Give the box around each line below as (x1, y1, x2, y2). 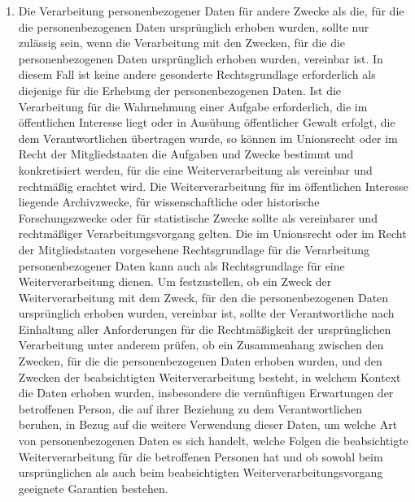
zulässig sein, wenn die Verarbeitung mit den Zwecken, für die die (18, 34, 346, 51)
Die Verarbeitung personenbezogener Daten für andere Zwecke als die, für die (18, 2, 404, 19)
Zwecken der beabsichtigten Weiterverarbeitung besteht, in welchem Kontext (18, 368, 401, 385)
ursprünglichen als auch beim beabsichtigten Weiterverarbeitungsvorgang (18, 464, 383, 481)
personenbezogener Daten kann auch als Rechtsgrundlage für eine (18, 257, 345, 274)
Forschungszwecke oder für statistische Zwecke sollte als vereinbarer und (18, 209, 378, 226)
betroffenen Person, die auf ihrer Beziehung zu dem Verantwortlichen (18, 400, 363, 417)
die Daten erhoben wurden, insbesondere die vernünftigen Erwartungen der (18, 384, 394, 401)
